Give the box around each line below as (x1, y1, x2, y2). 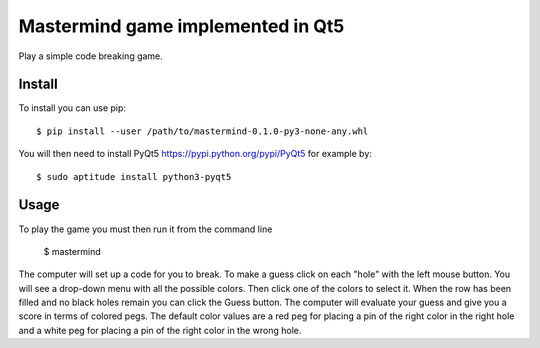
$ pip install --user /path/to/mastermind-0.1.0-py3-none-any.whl (36, 125, 369, 137)
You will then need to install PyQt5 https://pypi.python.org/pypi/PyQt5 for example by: (18, 148, 372, 160)
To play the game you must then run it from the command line (18, 223, 273, 235)
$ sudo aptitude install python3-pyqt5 (36, 171, 232, 182)
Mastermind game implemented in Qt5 (18, 15, 345, 37)
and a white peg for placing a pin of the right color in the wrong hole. (18, 324, 302, 336)
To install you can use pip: (18, 102, 127, 114)
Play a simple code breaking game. (18, 50, 164, 62)
